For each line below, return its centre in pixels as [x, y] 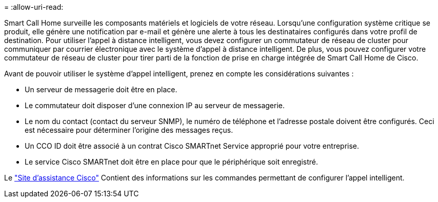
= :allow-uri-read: [34, 7]
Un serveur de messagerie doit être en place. [101, 89]
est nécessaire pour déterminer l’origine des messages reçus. [129, 130]
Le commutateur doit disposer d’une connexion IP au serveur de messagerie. [155, 105]
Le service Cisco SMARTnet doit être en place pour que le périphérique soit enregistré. [171, 162]
